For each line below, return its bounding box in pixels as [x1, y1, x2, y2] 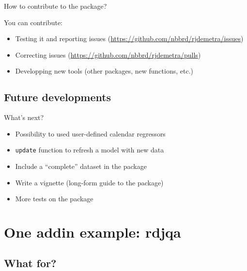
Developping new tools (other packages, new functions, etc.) [15, 66, 193, 76]
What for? [4, 255, 57, 270]
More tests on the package [15, 194, 93, 204]
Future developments [4, 90, 111, 105]
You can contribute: [4, 17, 63, 27]
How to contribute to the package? [4, 1, 107, 11]
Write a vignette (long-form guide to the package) [15, 177, 164, 187]
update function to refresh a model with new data [15, 145, 164, 155]
